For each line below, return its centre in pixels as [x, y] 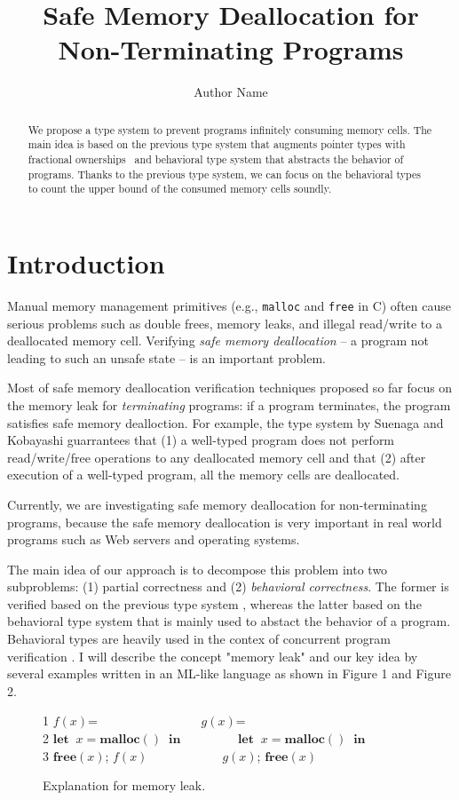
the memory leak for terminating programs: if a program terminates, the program [229, 404]
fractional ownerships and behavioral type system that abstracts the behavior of [216, 159]
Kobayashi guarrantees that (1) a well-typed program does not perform [201, 440]
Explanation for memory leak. [124, 785]
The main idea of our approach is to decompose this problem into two [198, 569]
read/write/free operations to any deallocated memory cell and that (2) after [217, 457]
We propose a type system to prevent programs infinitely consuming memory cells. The [230, 129]
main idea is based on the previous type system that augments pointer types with [217, 144]
